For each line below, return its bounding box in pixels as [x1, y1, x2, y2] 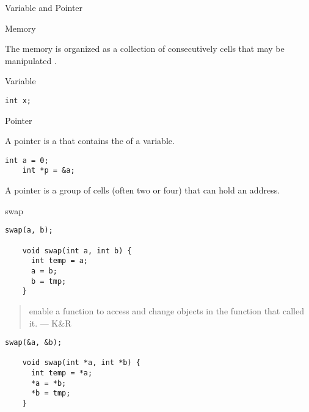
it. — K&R [29, 316, 71, 329]
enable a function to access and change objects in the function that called [29, 304, 304, 317]
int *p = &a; [22, 166, 75, 175]
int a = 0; [5, 156, 49, 165]
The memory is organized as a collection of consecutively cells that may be [5, 42, 285, 55]
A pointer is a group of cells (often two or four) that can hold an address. [5, 184, 280, 197]
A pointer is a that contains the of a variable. [5, 134, 175, 147]
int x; [5, 96, 31, 105]
